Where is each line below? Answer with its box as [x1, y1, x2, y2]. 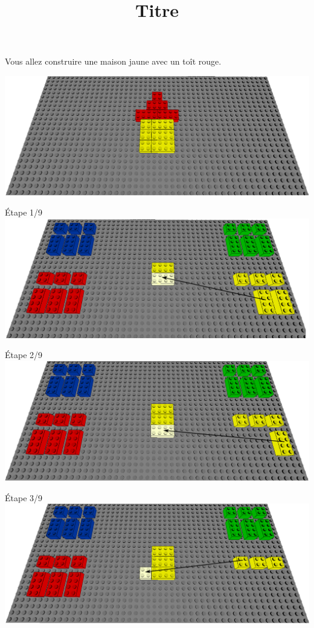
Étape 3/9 [5, 491, 43, 504]
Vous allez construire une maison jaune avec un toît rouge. [5, 55, 222, 68]
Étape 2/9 [5, 348, 43, 361]
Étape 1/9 [5, 206, 43, 219]
